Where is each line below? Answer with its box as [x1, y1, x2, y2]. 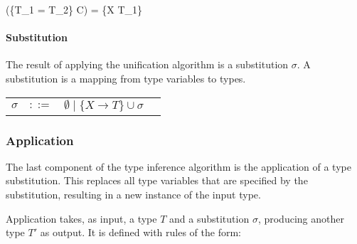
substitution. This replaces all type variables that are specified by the [6, 173, 308, 188]
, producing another [257, 211, 344, 226]
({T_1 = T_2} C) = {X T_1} [6, 2, 143, 16]
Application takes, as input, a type [6, 211, 157, 226]
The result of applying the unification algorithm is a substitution [6, 57, 289, 72]
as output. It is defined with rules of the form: [40, 225, 241, 240]
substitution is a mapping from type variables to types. [6, 70, 246, 85]
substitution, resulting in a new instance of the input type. [6, 186, 261, 201]
